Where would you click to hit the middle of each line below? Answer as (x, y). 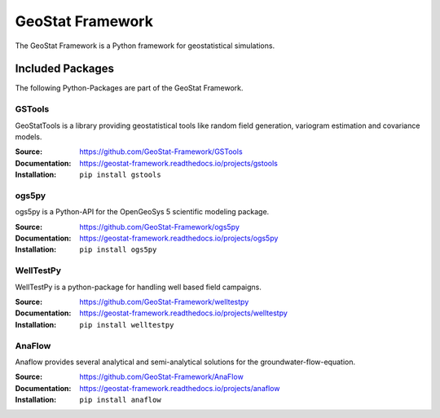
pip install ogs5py (118, 250)
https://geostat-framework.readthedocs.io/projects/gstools (179, 163)
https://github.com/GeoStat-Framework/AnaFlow (161, 377)
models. (29, 136)
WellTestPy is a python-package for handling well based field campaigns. (139, 287)
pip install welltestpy (127, 325)
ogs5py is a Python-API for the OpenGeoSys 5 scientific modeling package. (142, 212)
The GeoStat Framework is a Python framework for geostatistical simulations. (145, 46)
